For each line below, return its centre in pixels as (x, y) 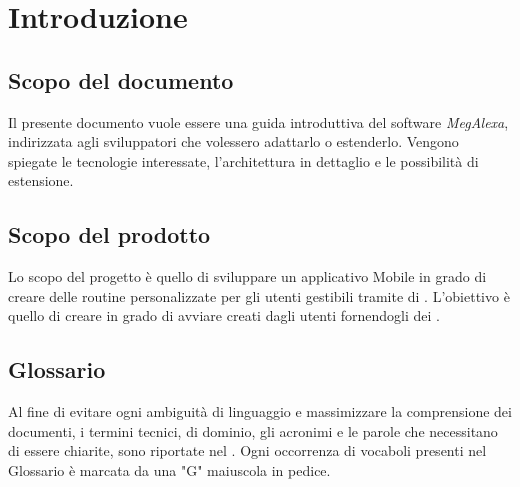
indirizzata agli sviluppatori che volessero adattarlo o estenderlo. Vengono (233, 141)
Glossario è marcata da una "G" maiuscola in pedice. (169, 469)
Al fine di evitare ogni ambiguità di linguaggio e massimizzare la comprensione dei (260, 411)
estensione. (41, 180)
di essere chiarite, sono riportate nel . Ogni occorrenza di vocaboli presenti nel (247, 450)
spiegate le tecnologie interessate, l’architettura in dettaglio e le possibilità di (243, 160)
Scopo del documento (121, 79)
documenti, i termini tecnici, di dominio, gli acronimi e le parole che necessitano (253, 430)
